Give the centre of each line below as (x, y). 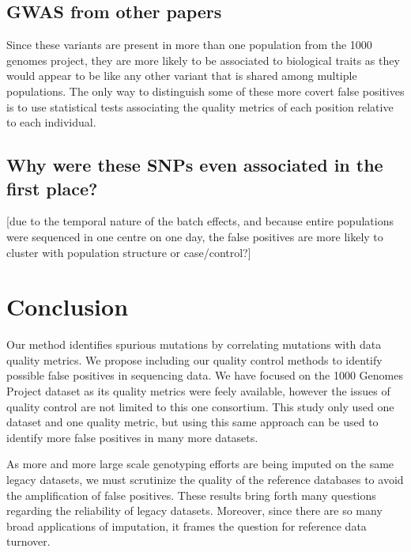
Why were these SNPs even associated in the (195, 165)
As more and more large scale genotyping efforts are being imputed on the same (200, 464)
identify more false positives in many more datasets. (132, 437)
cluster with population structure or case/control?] (129, 252)
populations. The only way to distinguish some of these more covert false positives (205, 91)
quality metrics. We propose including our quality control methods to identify (194, 359)
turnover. (28, 541)
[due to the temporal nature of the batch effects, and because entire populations (200, 221)
